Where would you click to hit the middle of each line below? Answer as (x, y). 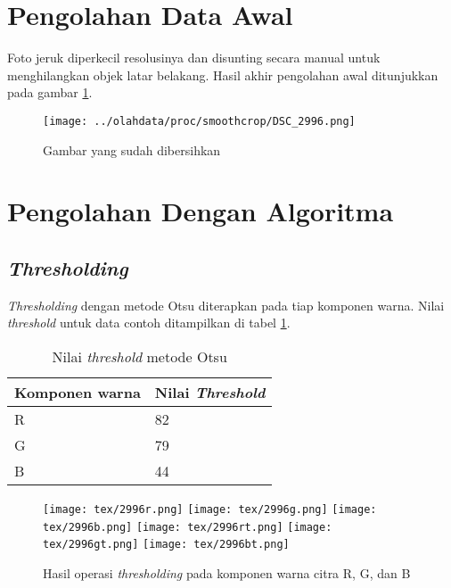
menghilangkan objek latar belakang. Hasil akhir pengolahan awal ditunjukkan (223, 75)
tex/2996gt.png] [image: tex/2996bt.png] (166, 545)
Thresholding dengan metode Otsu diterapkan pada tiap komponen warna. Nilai (226, 305)
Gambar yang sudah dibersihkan (132, 149)
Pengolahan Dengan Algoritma (201, 211)
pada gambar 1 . (50, 92)
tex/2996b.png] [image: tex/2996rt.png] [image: (188, 527)
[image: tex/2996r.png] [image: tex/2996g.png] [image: (210, 509)
